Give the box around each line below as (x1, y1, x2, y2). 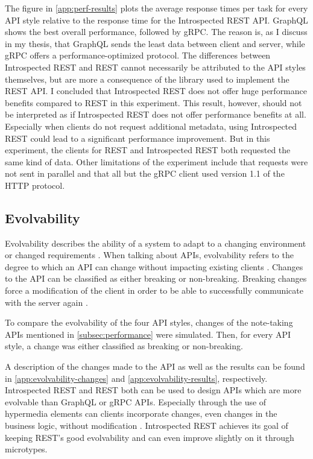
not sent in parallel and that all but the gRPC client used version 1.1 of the (5, 167, 285, 180)
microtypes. (5, 443, 48, 455)
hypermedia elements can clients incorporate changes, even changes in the (5, 407, 277, 420)
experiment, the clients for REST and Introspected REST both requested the (5, 144, 291, 156)
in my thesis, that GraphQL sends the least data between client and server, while (5, 37, 305, 49)
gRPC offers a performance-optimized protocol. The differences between (5, 49, 271, 62)
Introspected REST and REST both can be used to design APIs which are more (5, 384, 302, 396)
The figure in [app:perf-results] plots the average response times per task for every (5, 2, 308, 14)
